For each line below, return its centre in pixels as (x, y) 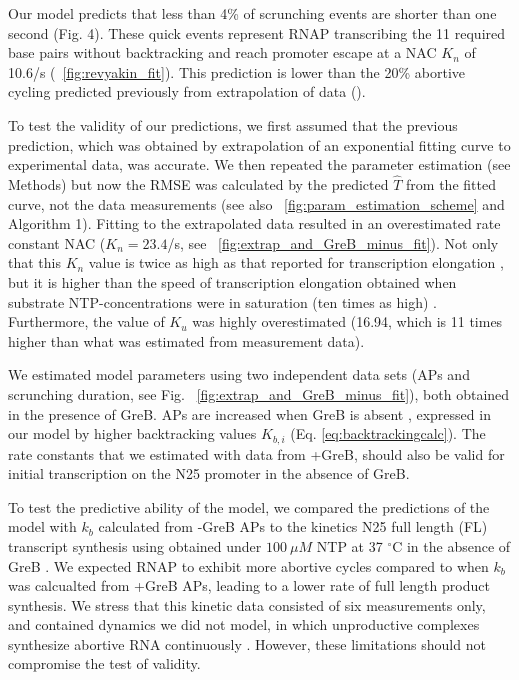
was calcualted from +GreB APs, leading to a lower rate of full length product (249, 585)
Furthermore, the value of (86, 321)
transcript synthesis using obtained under (135, 545)
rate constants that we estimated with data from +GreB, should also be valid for (256, 453)
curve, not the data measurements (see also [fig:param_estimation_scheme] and (256, 203)
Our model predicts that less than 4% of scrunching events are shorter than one (252, 13)
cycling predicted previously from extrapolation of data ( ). (187, 91)
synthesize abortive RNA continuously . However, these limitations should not (247, 643)
